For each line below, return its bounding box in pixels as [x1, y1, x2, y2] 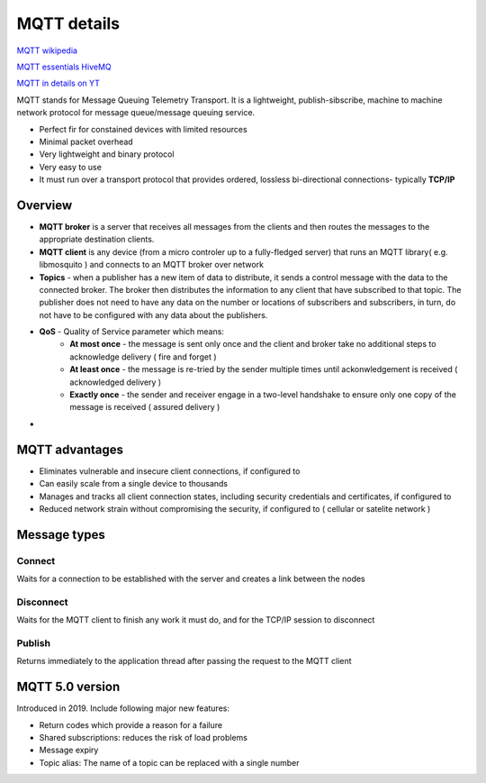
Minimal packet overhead [39, 136, 134, 147]
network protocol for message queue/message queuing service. [16, 107, 256, 118]
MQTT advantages [16, 442, 124, 457]
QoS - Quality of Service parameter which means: [39, 326, 225, 337]
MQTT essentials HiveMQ [16, 61, 112, 72]
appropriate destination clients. [39, 234, 155, 245]
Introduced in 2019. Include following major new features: [16, 703, 229, 714]
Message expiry [39, 744, 99, 756]
